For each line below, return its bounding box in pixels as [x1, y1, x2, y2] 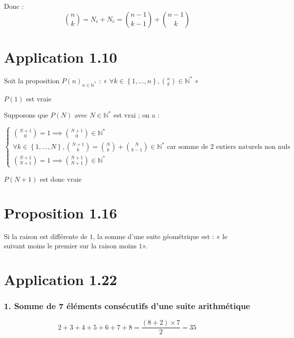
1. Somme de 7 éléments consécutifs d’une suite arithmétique [4, 299, 250, 312]
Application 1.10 [4, 47, 117, 67]
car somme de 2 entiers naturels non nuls [167, 144, 290, 150]
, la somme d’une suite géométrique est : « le [93, 231, 227, 241]
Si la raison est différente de [4, 231, 88, 241]
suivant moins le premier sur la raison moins [4, 241, 137, 251]
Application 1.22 [4, 269, 117, 289]
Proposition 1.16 [4, 202, 117, 222]
